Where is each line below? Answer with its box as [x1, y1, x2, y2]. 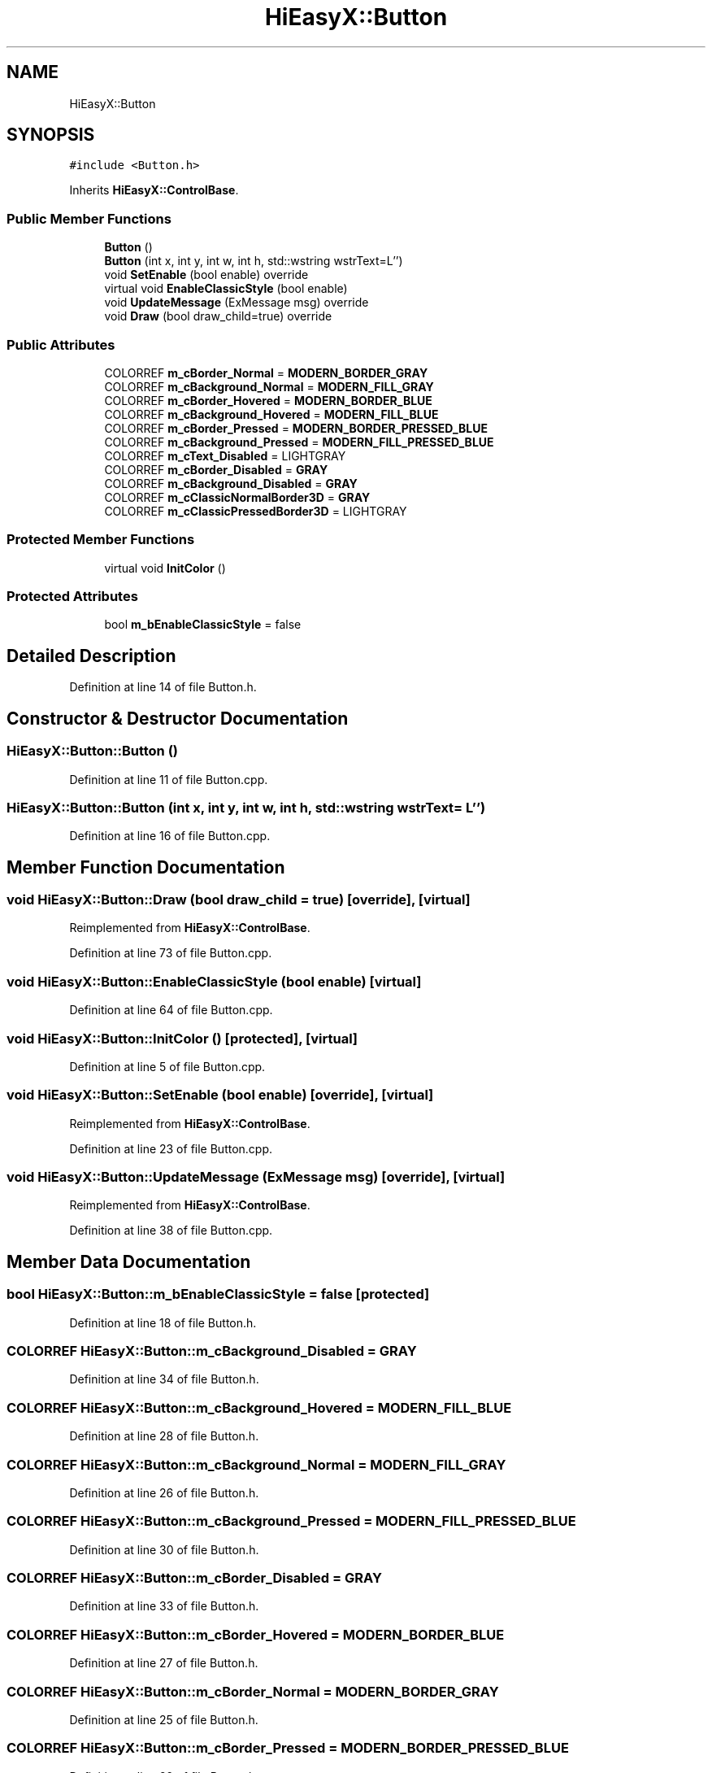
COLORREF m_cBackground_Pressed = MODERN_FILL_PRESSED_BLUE [104, 434, 494, 449]
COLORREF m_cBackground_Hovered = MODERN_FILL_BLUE [104, 407, 439, 421]
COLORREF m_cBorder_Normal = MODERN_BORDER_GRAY [104, 365, 428, 380]
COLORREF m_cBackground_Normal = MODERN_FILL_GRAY [104, 379, 434, 394]
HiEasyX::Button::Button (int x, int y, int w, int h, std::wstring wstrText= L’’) [7, 799, 486, 816]
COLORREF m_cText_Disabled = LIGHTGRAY [104, 448, 346, 463]
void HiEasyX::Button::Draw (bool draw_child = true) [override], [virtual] [7, 891, 471, 908]
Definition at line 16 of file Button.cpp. [69, 829, 271, 843]
